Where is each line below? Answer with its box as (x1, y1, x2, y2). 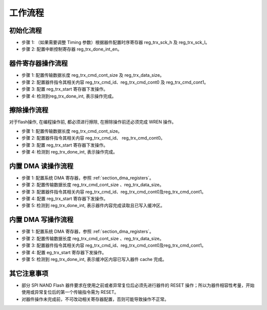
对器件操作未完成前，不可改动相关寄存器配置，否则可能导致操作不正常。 (21, 296, 169, 302)
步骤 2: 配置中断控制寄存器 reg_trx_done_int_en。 (21, 46, 122, 52)
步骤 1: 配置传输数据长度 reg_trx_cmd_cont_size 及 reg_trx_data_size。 (21, 72, 165, 78)
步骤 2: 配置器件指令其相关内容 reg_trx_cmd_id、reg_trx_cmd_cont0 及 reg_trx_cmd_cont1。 (21, 79, 209, 85)
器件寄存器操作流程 (9, 59, 68, 68)
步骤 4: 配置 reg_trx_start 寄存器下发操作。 (21, 196, 108, 202)
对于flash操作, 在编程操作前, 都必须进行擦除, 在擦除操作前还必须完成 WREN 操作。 (9, 119, 177, 125)
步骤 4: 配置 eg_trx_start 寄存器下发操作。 (21, 249, 107, 255)
